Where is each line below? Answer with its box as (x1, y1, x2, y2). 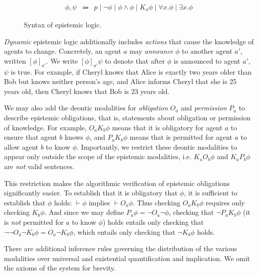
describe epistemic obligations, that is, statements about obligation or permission (4, 112, 251, 122)
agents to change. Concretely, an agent (4, 46, 122, 56)
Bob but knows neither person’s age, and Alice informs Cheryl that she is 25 (4, 76, 237, 87)
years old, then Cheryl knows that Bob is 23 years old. (4, 86, 170, 96)
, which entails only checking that (73, 226, 176, 237)
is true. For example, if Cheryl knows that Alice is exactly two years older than (10, 66, 252, 77)
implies (88, 197, 110, 207)
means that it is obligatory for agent (112, 122, 223, 132)
